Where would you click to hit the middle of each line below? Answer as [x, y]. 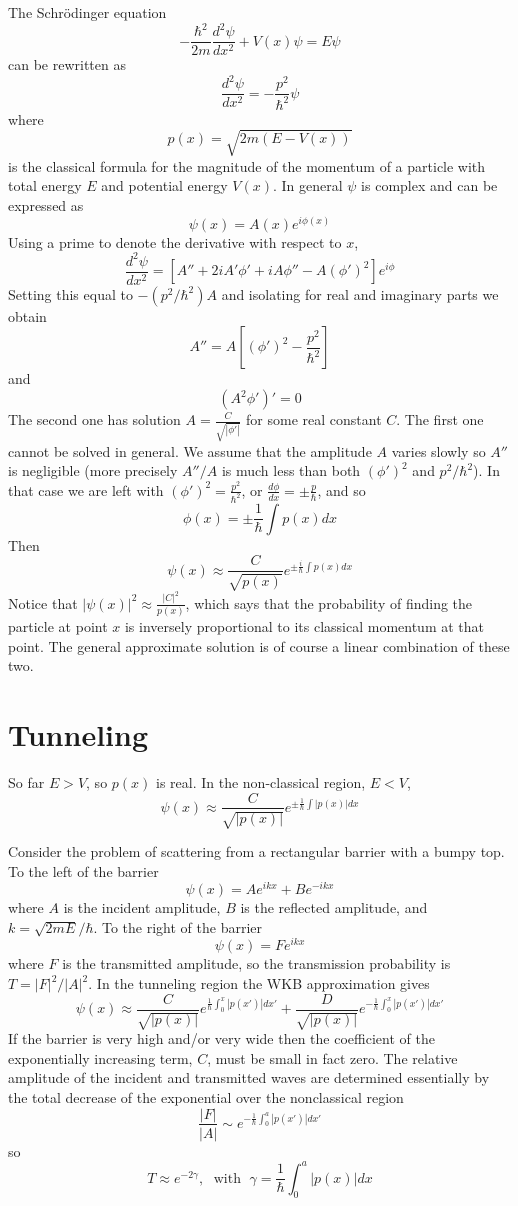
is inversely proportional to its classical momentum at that [304, 626]
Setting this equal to [70, 293]
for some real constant [314, 419]
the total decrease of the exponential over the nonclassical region [206, 1096]
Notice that [43, 602]
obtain [27, 315]
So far [26, 781]
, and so [341, 489]
